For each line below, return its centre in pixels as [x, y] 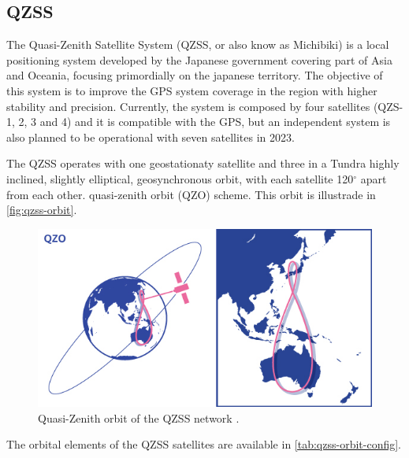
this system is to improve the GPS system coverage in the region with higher [192, 90]
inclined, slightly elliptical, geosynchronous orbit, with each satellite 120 [180, 178]
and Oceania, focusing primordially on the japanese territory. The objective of [195, 75]
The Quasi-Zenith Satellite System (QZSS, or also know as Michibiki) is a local [198, 44]
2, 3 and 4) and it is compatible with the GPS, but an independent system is [204, 122]
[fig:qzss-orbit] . [42, 210]
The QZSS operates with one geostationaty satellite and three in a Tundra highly [203, 163]
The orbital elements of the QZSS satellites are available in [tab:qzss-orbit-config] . [204, 444]
